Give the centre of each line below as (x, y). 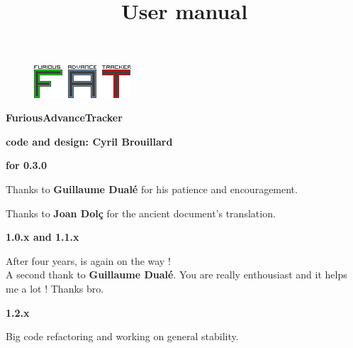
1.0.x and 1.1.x (43, 237)
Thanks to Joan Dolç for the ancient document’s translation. (141, 213)
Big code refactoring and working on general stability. (122, 336)
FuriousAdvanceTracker (64, 118)
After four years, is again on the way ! (88, 260)
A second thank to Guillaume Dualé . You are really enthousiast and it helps (176, 274)
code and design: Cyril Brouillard (89, 141)
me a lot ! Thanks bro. (55, 288)
